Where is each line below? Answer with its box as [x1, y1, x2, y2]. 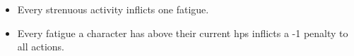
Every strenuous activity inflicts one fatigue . [17, 2, 209, 16]
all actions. [17, 39, 64, 54]
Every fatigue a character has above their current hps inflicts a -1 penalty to [17, 25, 348, 40]
